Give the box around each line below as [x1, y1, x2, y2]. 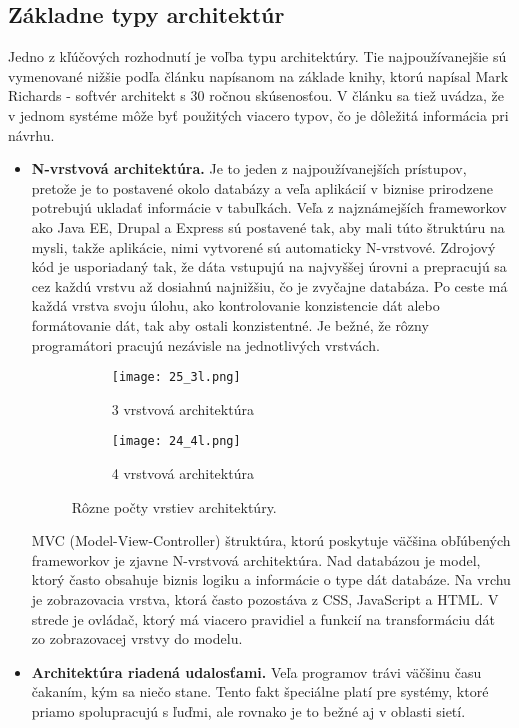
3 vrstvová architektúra [111, 398, 254, 419]
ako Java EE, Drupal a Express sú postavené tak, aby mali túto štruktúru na [31, 216, 505, 237]
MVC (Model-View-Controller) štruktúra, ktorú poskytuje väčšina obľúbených [31, 530, 511, 551]
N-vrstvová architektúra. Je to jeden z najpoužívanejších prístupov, [31, 158, 467, 179]
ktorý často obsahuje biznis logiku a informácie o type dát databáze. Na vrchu [31, 569, 511, 590]
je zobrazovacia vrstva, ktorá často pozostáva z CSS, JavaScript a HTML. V [31, 588, 499, 609]
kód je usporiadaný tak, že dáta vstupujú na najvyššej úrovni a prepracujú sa [31, 256, 507, 277]
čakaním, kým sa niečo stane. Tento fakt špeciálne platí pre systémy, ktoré [31, 681, 489, 702]
